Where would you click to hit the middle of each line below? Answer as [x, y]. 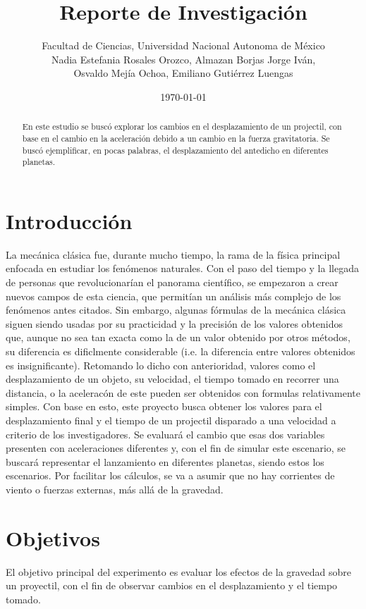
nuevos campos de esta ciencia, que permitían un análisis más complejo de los [173, 296]
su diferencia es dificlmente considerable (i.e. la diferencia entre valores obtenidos [181, 351]
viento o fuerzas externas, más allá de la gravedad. [115, 489]
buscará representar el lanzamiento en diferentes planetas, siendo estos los [165, 461]
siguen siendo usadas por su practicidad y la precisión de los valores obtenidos [175, 323]
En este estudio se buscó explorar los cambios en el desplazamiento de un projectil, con [182, 127]
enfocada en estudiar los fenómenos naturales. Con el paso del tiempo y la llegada [182, 268]
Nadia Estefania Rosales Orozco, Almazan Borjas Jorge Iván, [183, 59]
